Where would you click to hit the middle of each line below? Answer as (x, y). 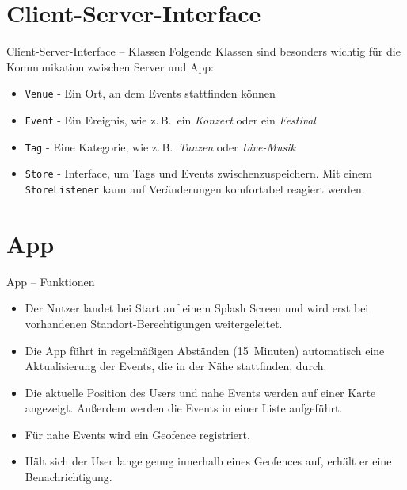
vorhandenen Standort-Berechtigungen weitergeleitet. (154, 323)
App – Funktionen (51, 281)
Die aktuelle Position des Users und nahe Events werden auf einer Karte (200, 392)
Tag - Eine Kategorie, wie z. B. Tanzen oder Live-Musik (160, 146)
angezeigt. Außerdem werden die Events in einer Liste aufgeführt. (184, 408)
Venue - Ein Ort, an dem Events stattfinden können (150, 93)
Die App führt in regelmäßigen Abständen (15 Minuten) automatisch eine (205, 350)
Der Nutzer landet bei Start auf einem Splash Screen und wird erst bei (197, 308)
